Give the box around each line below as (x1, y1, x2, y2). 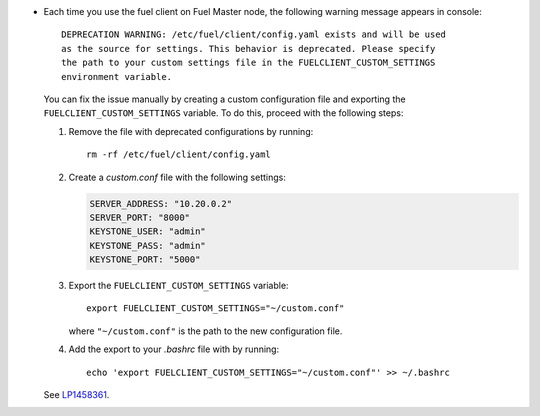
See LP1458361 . (43, 389, 110, 400)
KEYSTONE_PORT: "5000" (89, 254, 201, 265)
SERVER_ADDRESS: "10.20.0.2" (89, 198, 233, 209)
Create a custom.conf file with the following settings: (68, 171, 287, 183)
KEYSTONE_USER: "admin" (89, 226, 207, 237)
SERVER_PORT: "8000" (89, 211, 190, 223)
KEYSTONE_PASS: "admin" (89, 240, 207, 251)
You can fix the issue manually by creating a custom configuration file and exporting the (43, 93, 406, 105)
